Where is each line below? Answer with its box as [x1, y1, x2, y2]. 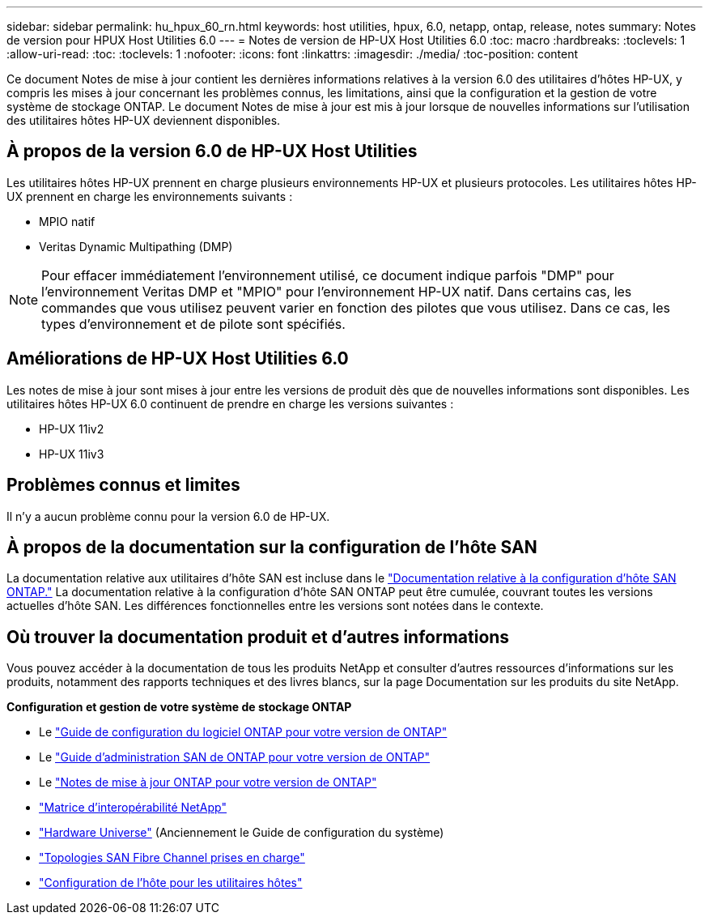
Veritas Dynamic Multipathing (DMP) [39, 239, 233, 254]
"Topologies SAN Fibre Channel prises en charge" [39, 851, 305, 865]
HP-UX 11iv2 [39, 421, 104, 436]
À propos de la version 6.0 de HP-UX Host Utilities [6, 141, 418, 162]
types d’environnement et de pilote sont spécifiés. [41, 315, 346, 332]
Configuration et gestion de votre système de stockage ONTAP [6, 700, 352, 714]
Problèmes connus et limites [6, 475, 240, 496]
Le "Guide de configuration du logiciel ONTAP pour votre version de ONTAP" [39, 725, 448, 740]
